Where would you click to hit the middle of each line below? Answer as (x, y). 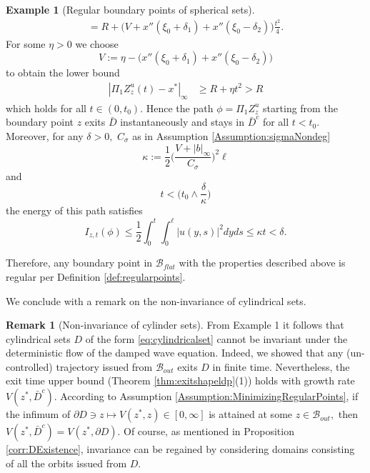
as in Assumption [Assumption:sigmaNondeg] (231, 135)
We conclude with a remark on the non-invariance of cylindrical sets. (156, 300)
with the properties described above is (262, 263)
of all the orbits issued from (66, 463)
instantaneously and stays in (182, 122)
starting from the (300, 108)
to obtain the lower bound (63, 73)
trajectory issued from (104, 366)
